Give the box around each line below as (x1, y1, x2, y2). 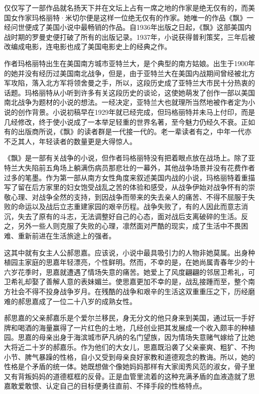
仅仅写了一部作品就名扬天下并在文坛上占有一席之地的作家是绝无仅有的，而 (4, 2, 248, 12)
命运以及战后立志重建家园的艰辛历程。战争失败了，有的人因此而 (17, 201, 227, 212)
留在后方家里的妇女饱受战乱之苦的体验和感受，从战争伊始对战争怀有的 (17, 182, 248, 192)
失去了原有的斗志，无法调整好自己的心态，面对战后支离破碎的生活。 (17, 211, 241, 221)
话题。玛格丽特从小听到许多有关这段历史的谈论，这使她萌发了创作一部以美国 (4, 87, 255, 97)
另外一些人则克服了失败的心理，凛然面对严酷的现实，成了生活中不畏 (17, 221, 241, 231)
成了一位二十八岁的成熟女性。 (38, 296, 136, 306)
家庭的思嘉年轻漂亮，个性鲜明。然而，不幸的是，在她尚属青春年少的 (24, 257, 248, 267)
